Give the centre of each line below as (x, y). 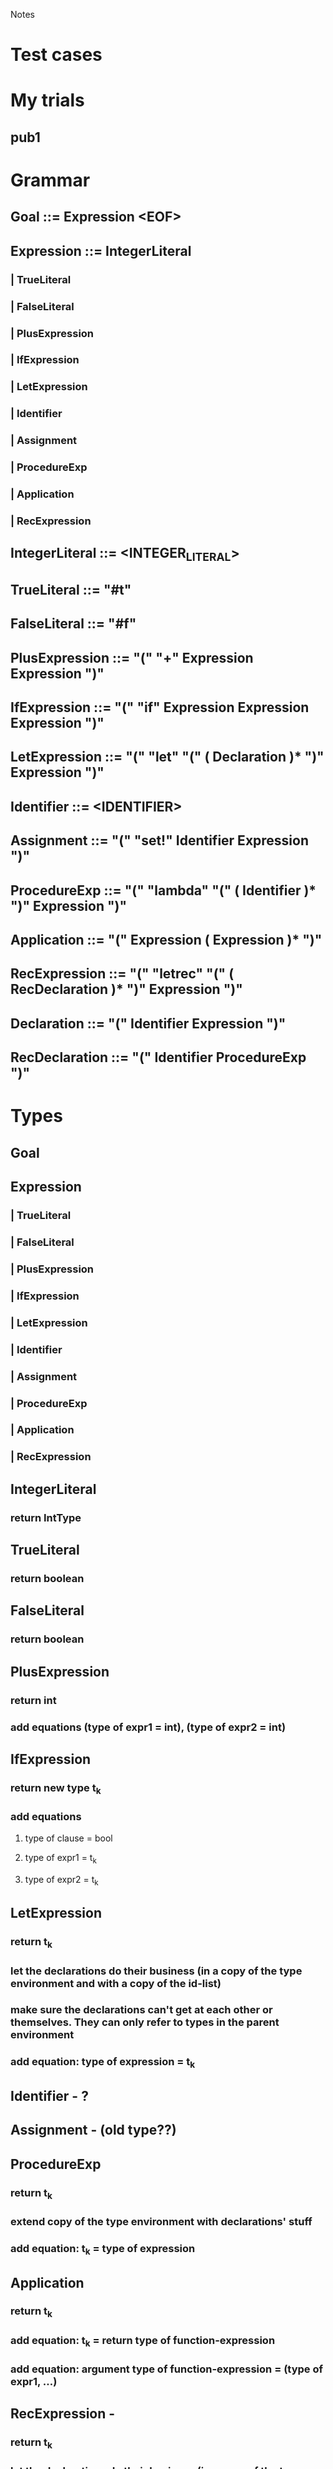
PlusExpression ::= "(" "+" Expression (132, 657)
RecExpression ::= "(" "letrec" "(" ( (122, 974)
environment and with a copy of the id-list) (116, 1983)
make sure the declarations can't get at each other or (141, 2010)
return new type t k (56, 1788)
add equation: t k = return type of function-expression (143, 2341)
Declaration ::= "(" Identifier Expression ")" (148, 1023)
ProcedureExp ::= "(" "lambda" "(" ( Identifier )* (163, 890)
